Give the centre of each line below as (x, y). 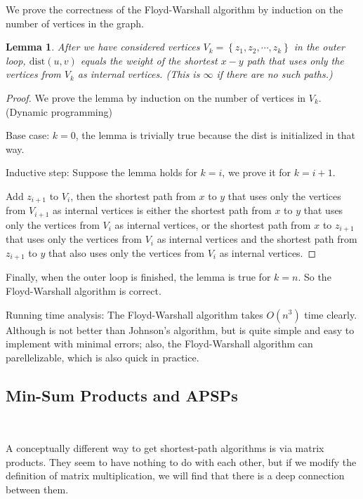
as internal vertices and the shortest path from (257, 239)
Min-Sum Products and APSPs (122, 395)
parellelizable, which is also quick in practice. (103, 357)
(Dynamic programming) (59, 111)
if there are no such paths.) (275, 74)
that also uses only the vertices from (126, 252)
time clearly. (331, 314)
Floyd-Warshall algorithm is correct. (84, 290)
